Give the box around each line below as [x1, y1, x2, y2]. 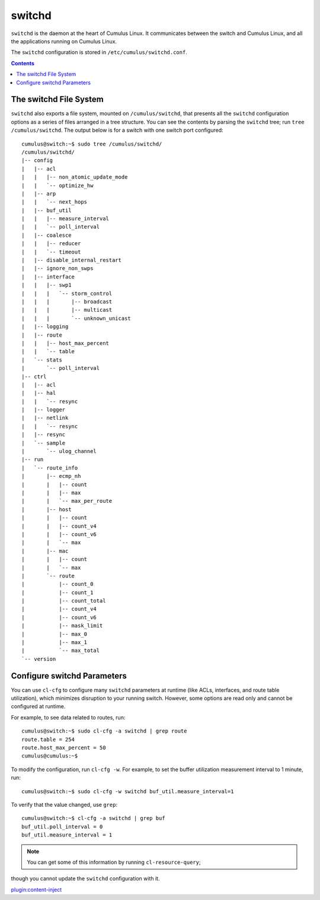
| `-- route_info [21, 464, 78, 471]
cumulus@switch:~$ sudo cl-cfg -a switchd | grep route [21, 728, 187, 734]
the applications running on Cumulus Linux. [11, 37, 117, 45]
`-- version [21, 655, 56, 662]
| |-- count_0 [21, 581, 94, 588]
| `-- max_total [21, 647, 100, 654]
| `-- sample [21, 439, 66, 446]
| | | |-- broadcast [21, 299, 113, 305]
